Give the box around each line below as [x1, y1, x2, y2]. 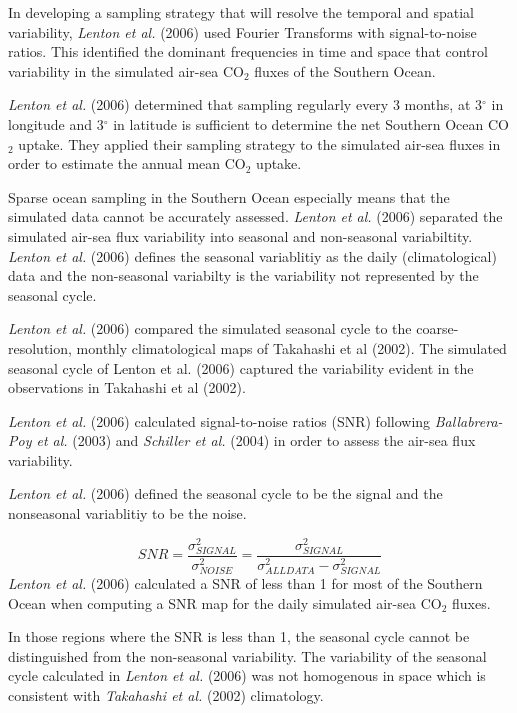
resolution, [8, 337, 72, 358]
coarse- [416, 318, 459, 339]
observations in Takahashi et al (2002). [8, 377, 246, 398]
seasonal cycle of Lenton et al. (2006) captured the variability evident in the [8, 357, 474, 378]
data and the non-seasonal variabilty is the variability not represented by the [8, 265, 479, 286]
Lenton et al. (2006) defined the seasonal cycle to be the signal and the [8, 483, 443, 504]
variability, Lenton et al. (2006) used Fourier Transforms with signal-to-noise [8, 21, 477, 42]
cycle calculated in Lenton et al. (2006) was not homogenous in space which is [8, 665, 486, 686]
